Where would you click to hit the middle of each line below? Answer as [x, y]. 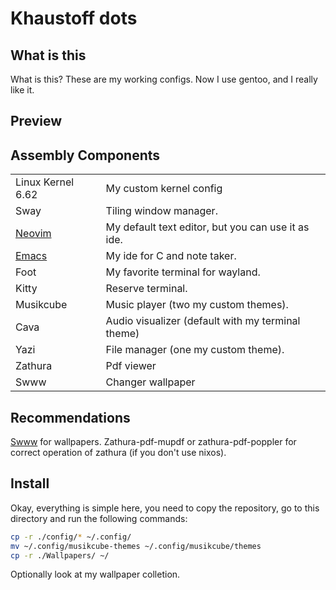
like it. [22, 90]
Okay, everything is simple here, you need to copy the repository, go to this [165, 508]
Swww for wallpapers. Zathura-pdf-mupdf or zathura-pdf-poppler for [153, 442]
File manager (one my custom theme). [195, 350]
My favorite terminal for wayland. [183, 272]
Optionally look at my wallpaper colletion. [95, 574]
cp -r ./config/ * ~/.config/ [71, 537]
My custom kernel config [164, 189]
